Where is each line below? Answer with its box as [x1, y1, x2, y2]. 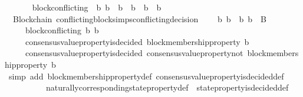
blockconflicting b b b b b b [32, 1, 162, 13]
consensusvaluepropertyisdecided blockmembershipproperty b [25, 35, 249, 47]
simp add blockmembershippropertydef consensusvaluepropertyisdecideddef [8, 70, 284, 82]
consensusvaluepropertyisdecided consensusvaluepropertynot [25, 47, 243, 59]
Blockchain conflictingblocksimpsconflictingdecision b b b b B [12, 12, 266, 25]
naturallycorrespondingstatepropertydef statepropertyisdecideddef [45, 81, 289, 93]
